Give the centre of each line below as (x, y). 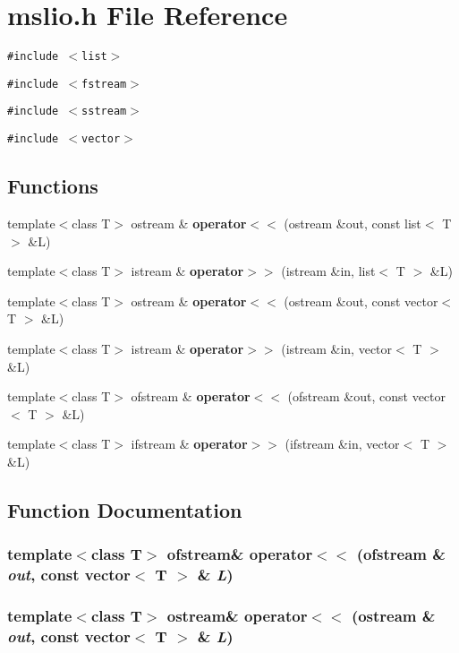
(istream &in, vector (337, 348)
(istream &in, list (328, 271)
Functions (53, 186)
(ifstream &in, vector (342, 444)
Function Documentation (125, 509)
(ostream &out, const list (353, 223)
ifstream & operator (189, 444)
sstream (104, 112)
